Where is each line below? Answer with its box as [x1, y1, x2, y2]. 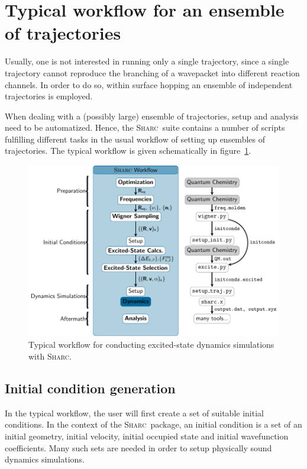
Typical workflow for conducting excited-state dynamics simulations [28, 338, 274, 351]
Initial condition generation [5, 379, 176, 397]
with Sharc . [28, 350, 72, 363]
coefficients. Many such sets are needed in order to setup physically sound [5, 441, 272, 454]
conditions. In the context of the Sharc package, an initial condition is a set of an [5, 418, 302, 431]
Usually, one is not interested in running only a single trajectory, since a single [5, 55, 289, 67]
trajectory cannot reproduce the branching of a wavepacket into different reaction [5, 66, 300, 79]
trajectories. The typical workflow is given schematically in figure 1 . [5, 144, 251, 157]
